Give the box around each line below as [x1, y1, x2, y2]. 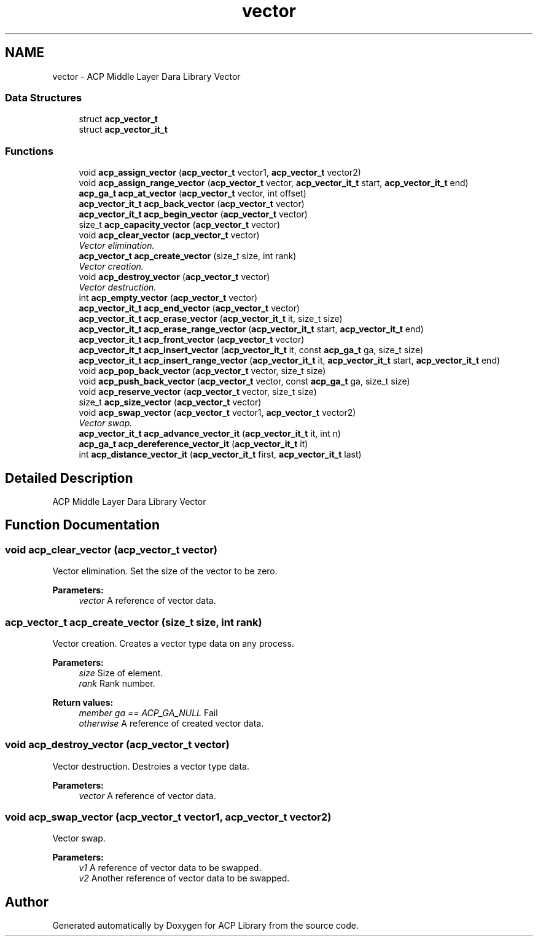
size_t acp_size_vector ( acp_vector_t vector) [79, 397, 262, 408]
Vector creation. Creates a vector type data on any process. [52, 638, 294, 649]
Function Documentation [5, 517, 160, 533]
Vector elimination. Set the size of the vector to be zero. [52, 566, 278, 577]
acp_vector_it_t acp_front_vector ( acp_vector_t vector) [79, 334, 305, 345]
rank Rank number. [79, 677, 155, 689]
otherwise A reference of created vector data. [79, 717, 264, 728]
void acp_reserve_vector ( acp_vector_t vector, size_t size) [79, 386, 317, 397]
